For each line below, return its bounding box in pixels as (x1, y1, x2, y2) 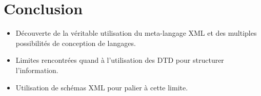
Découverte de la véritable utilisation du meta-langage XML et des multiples (15, 28, 257, 38)
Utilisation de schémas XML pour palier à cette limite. (15, 82, 188, 92)
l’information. (15, 64, 58, 75)
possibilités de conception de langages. (15, 37, 136, 48)
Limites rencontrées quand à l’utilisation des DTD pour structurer (15, 55, 224, 65)
